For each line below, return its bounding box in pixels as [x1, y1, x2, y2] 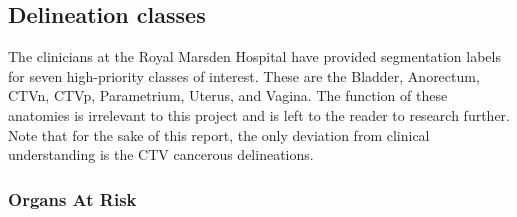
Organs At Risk [8, 186, 137, 211]
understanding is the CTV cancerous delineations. [8, 144, 314, 165]
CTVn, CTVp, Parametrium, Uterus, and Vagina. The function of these [8, 85, 448, 106]
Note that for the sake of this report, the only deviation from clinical [8, 124, 430, 145]
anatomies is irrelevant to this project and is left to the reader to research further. [8, 104, 510, 125]
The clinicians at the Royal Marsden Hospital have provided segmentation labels [8, 46, 501, 67]
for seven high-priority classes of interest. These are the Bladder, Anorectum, [8, 65, 480, 86]
